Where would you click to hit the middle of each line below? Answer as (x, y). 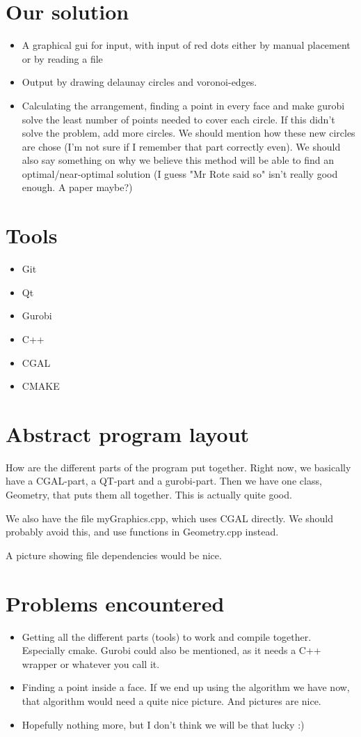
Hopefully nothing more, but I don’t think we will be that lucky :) (163, 724)
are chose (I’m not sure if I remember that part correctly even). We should (181, 146)
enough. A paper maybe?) (77, 187)
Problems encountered (115, 603)
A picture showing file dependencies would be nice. (114, 555)
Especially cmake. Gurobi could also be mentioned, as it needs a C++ (171, 650)
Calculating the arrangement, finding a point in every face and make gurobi (183, 105)
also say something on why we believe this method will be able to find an (178, 160)
